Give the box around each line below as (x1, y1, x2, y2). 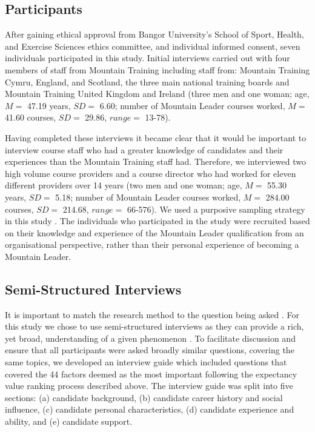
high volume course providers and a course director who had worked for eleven (5, 167, 296, 179)
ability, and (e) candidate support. (5, 415, 133, 428)
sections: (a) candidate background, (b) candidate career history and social (5, 391, 283, 404)
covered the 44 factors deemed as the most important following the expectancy (5, 367, 297, 380)
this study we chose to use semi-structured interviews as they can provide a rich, (5, 320, 304, 333)
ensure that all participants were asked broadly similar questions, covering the (5, 344, 294, 356)
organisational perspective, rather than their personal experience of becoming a (5, 238, 299, 251)
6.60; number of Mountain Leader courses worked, (99, 99, 285, 111)
